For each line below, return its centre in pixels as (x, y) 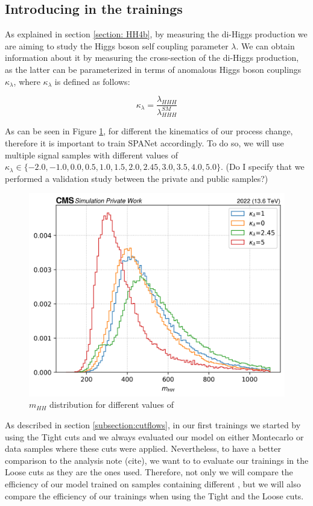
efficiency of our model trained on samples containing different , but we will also (153, 483)
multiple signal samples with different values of (91, 155)
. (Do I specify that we (262, 167)
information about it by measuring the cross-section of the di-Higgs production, (152, 58)
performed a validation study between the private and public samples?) (137, 178)
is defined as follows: (92, 81)
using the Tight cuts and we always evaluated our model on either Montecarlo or (154, 436)
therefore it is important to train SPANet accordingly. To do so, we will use (144, 142)
